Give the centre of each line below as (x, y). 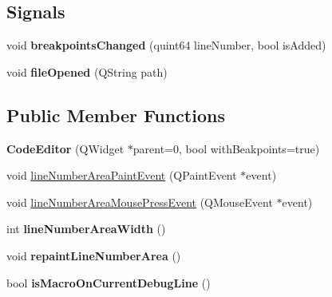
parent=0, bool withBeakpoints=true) (226, 148)
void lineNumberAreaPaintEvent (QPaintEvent (122, 175)
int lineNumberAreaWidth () (86, 229)
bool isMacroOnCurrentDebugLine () (109, 282)
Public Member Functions (116, 115)
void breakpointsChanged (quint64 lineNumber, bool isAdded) (166, 45)
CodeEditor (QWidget (65, 148)
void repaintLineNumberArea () (94, 255)
